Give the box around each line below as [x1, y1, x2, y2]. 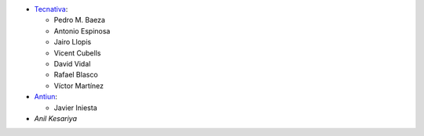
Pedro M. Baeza [53, 16, 106, 25]
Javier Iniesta [53, 102, 97, 113]
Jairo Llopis [53, 38, 92, 47]
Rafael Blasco [53, 70, 98, 80]
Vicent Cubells [53, 48, 101, 58]
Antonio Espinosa [53, 26, 111, 35]
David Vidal [53, 59, 91, 68]
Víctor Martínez [53, 81, 104, 90]
